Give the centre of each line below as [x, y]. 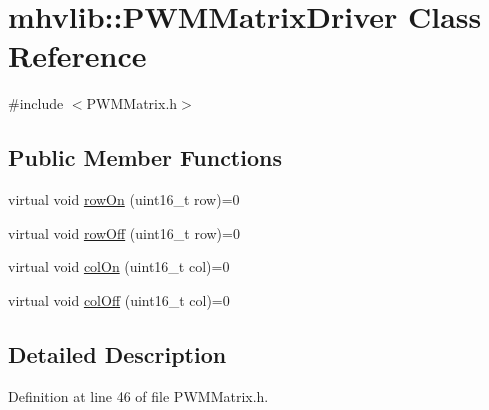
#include [36, 103]
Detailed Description [117, 353]
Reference [77, 55]
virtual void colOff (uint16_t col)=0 [119, 299]
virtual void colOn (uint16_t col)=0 [119, 266]
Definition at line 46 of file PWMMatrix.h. [138, 395]
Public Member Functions [145, 157]
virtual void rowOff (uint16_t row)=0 [124, 232]
